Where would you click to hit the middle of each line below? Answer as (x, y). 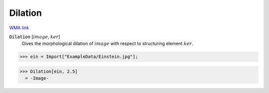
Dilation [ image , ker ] (35, 37)
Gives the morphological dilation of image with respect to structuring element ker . (108, 44)
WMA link (19, 28)
